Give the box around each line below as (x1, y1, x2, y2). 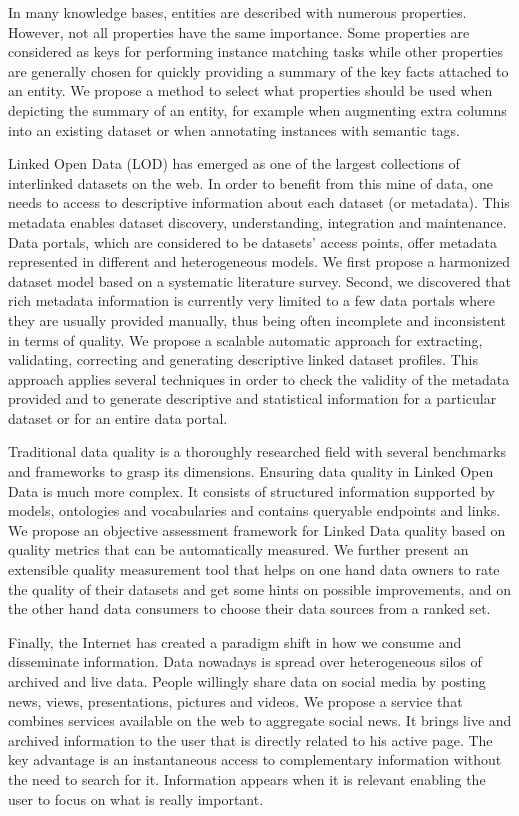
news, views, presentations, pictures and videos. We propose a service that (8, 690, 463, 711)
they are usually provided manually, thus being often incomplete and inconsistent (8, 309, 506, 330)
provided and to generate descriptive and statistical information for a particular (8, 388, 497, 409)
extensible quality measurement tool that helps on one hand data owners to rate (8, 559, 500, 580)
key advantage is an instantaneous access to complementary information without (8, 749, 502, 770)
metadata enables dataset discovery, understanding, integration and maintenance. (8, 211, 507, 232)
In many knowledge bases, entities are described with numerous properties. (8, 2, 467, 22)
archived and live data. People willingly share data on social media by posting (8, 671, 486, 691)
